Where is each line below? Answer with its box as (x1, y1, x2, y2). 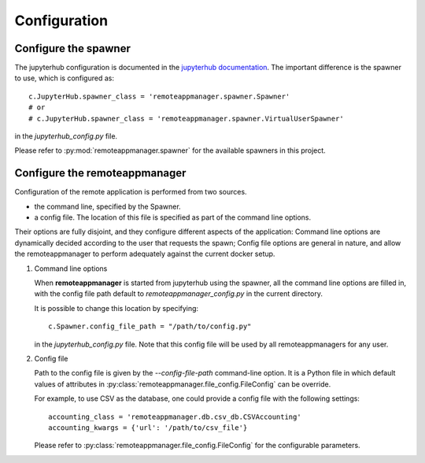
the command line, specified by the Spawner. (34, 202, 181, 211)
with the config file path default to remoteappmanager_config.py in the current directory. (34, 289, 323, 298)
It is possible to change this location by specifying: (34, 303, 199, 313)
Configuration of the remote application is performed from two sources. (14, 187, 247, 197)
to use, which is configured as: (14, 73, 114, 83)
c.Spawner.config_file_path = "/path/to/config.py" (48, 322, 252, 331)
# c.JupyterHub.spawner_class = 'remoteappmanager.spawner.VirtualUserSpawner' (28, 114, 344, 123)
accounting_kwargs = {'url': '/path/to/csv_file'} (48, 423, 248, 432)
